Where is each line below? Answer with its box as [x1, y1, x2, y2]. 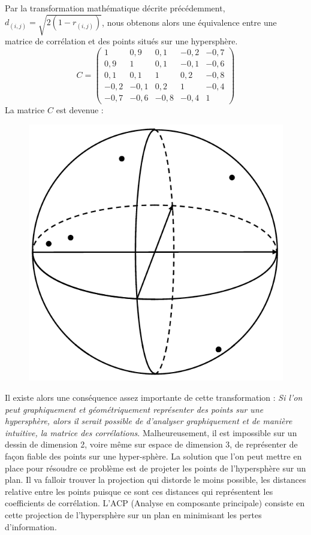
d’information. [5, 520, 57, 533]
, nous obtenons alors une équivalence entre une [102, 16, 277, 28]
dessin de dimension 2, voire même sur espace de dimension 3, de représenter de [5, 438, 298, 451]
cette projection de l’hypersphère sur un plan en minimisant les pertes [5, 509, 262, 521]
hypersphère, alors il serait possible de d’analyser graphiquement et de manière [5, 415, 292, 427]
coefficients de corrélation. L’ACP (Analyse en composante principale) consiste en [5, 497, 305, 509]
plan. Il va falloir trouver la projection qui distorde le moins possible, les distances [5, 473, 306, 486]
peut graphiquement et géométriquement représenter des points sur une [5, 403, 264, 415]
